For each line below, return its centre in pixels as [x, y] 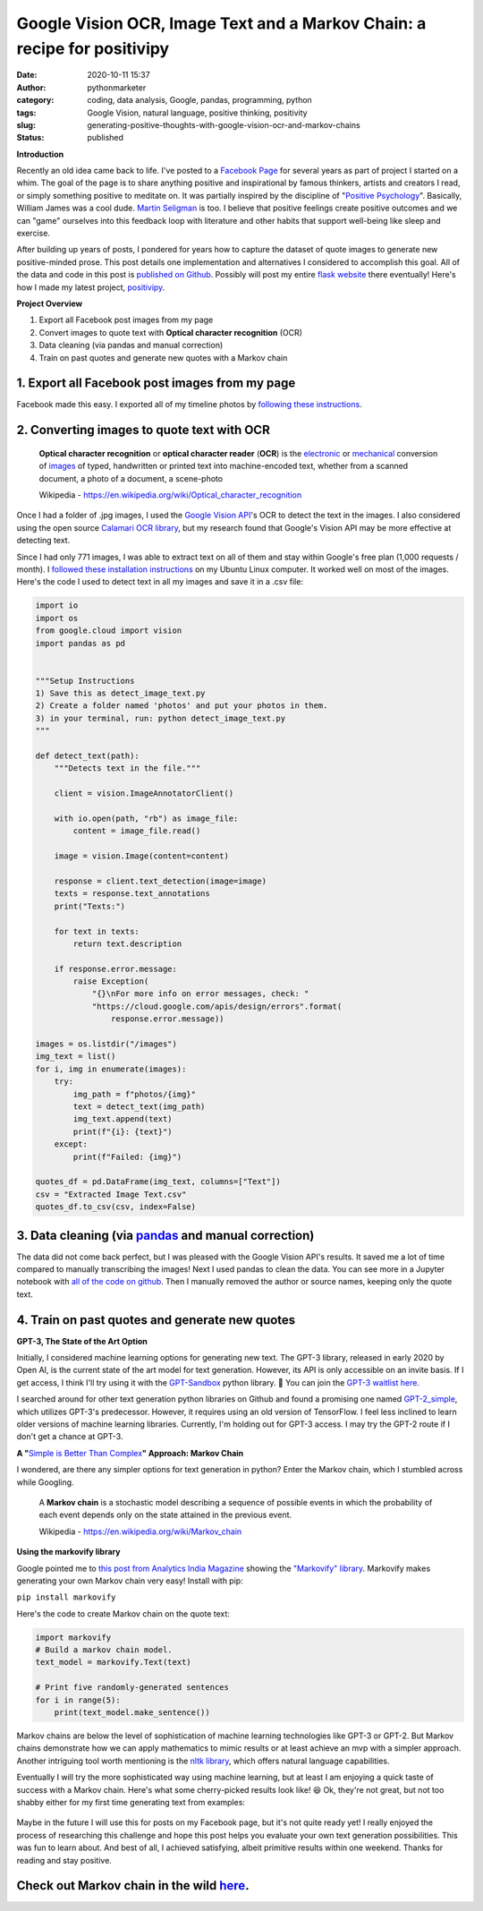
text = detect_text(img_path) [139, 1106]
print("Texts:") [89, 906]
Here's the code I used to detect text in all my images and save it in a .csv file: [160, 582]
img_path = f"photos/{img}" [135, 1094]
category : [35, 100]
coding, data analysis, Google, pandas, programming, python [199, 100]
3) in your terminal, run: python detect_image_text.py [161, 718]
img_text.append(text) [123, 1119]
